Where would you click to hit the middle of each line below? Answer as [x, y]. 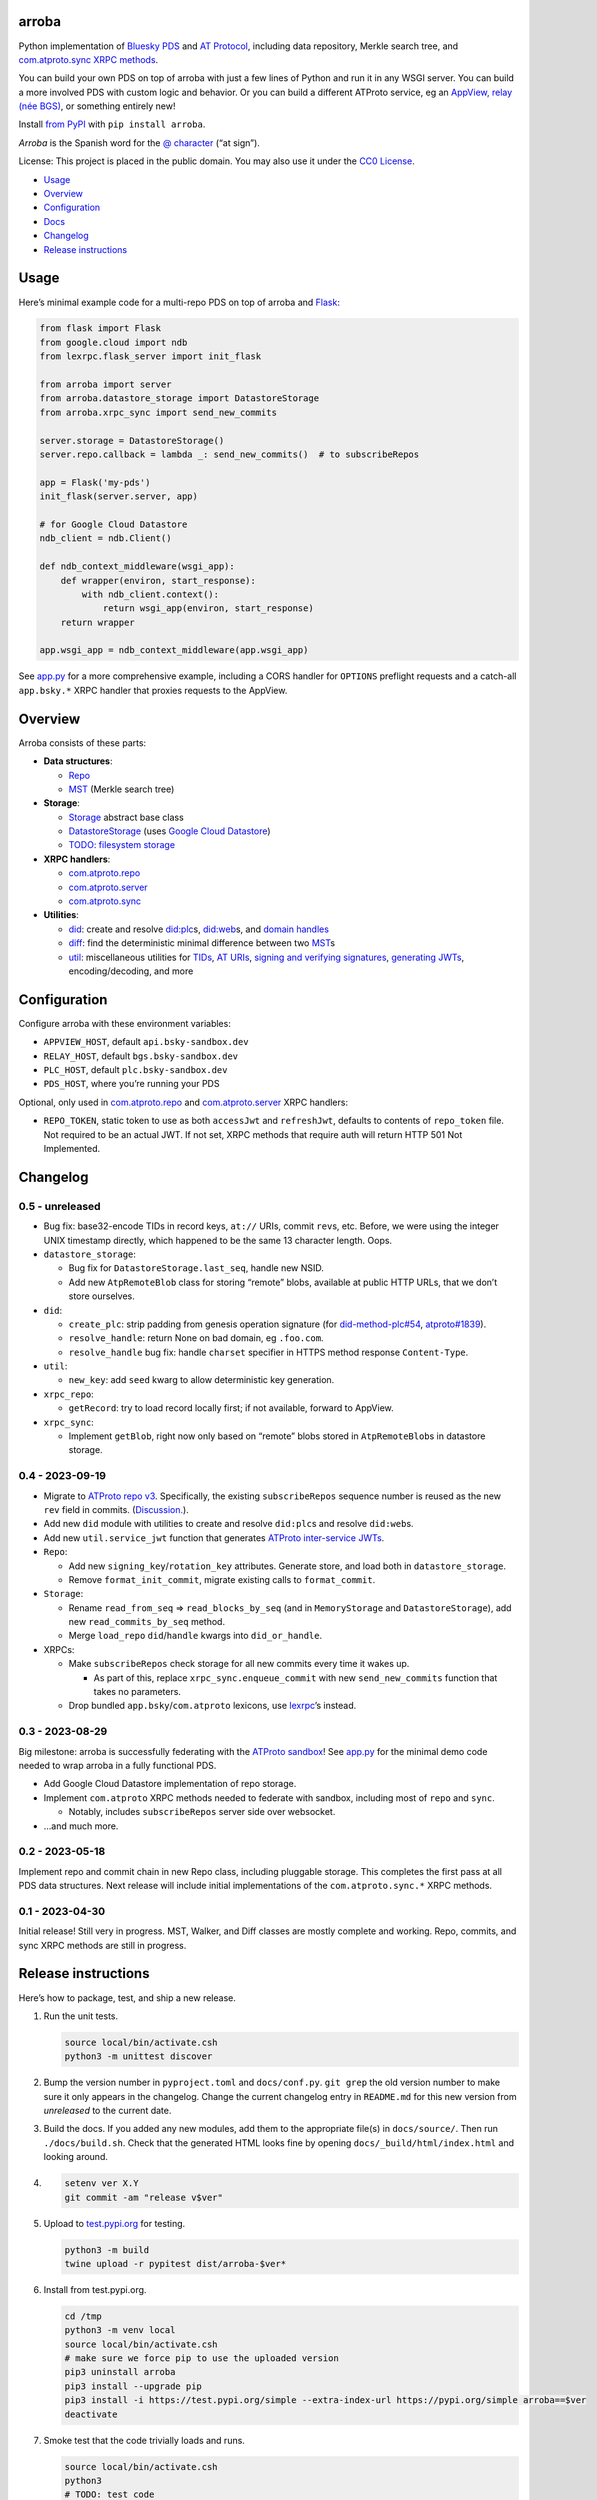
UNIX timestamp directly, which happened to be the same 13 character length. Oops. [218, 1240]
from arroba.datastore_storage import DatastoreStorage [179, 398]
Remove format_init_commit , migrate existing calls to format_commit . [222, 1579]
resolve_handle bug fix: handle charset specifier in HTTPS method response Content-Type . [268, 1352]
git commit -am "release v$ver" [144, 2197]
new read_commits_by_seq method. [146, 1622]
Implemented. [72, 1149]
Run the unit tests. [81, 2016]
